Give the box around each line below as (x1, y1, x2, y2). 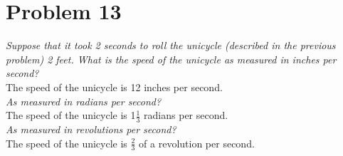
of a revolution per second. (139, 135, 255, 150)
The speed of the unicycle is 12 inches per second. (6, 79, 223, 94)
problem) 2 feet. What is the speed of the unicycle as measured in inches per (6, 51, 337, 66)
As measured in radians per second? (6, 93, 162, 108)
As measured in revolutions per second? (6, 121, 176, 136)
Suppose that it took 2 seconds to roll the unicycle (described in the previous (6, 38, 336, 53)
